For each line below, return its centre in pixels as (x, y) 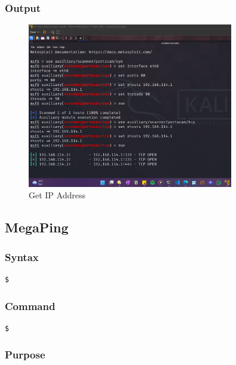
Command (30, 306)
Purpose (25, 355)
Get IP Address (57, 195)
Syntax (22, 257)
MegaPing (37, 227)
